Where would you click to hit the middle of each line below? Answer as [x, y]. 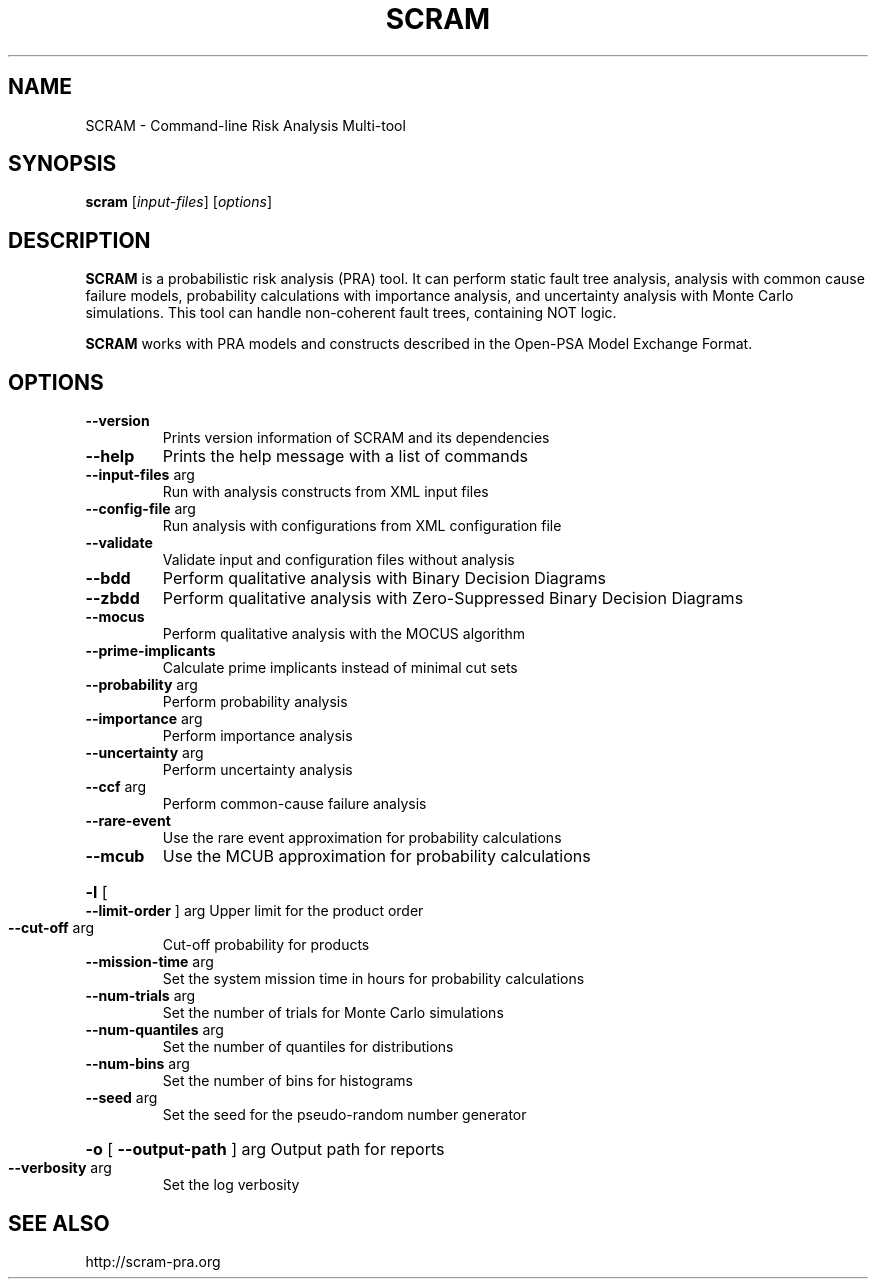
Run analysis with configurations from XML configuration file [362, 526]
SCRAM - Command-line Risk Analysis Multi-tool [245, 125]
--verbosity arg [60, 1168]
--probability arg [141, 685]
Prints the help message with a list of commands [345, 456]
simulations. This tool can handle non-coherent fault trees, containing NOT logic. [351, 313]
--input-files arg [140, 475]
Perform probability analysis [255, 702]
